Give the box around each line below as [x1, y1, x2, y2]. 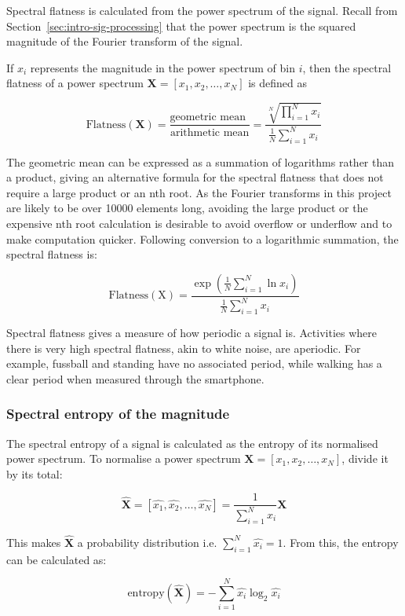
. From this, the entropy [283, 533, 399, 550]
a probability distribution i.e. [77, 533, 217, 550]
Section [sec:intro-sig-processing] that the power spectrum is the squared [6, 17, 356, 34]
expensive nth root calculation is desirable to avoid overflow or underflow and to [6, 215, 392, 232]
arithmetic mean [170, 126, 250, 138]
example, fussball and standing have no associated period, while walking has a [6, 355, 382, 372]
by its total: [6, 465, 63, 482]
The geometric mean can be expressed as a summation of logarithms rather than [6, 153, 395, 170]
